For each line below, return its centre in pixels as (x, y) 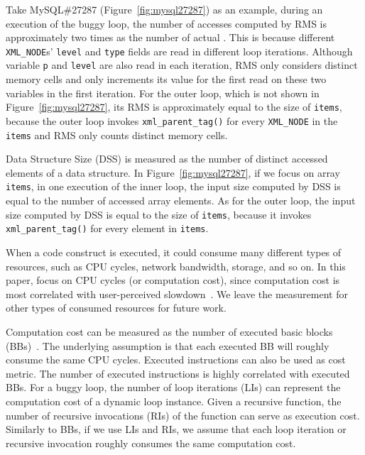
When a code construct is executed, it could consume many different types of (174, 252)
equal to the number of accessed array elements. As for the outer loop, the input (181, 201)
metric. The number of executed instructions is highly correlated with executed (178, 373)
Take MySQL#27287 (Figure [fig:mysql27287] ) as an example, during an (164, 9)
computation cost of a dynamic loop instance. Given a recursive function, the (174, 401)
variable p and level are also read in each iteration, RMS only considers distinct (182, 65)
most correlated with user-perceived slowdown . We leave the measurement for (177, 294)
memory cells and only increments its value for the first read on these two (166, 79)
